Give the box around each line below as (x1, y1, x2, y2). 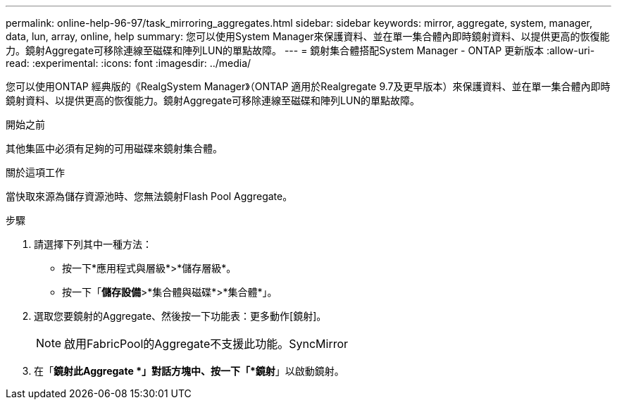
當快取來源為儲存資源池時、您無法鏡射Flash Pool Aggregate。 (6, 190, 293, 202)
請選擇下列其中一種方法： (34, 238, 152, 250)
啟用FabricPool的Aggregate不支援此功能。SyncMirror (64, 337, 349, 351)
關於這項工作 (6, 166, 65, 178)
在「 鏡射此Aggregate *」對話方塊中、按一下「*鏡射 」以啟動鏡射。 (34, 365, 344, 377)
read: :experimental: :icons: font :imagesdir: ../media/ (6, 57, 251, 69)
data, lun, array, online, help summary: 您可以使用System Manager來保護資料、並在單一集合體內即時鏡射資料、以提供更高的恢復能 (6, 30, 610, 42)
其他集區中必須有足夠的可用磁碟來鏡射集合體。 (6, 142, 223, 154)
